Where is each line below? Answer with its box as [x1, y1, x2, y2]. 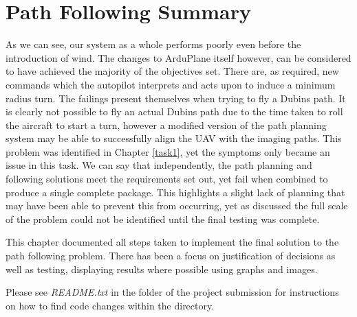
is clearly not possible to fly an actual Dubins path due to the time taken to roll [6, 104, 343, 119]
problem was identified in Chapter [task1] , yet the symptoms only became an [6, 144, 330, 158]
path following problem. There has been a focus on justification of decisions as [6, 248, 336, 263]
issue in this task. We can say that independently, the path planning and [6, 158, 312, 172]
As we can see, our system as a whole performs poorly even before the [6, 37, 301, 51]
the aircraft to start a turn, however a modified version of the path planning [6, 117, 327, 132]
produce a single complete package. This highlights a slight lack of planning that [6, 185, 345, 199]
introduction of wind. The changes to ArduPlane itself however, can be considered [6, 50, 351, 64]
